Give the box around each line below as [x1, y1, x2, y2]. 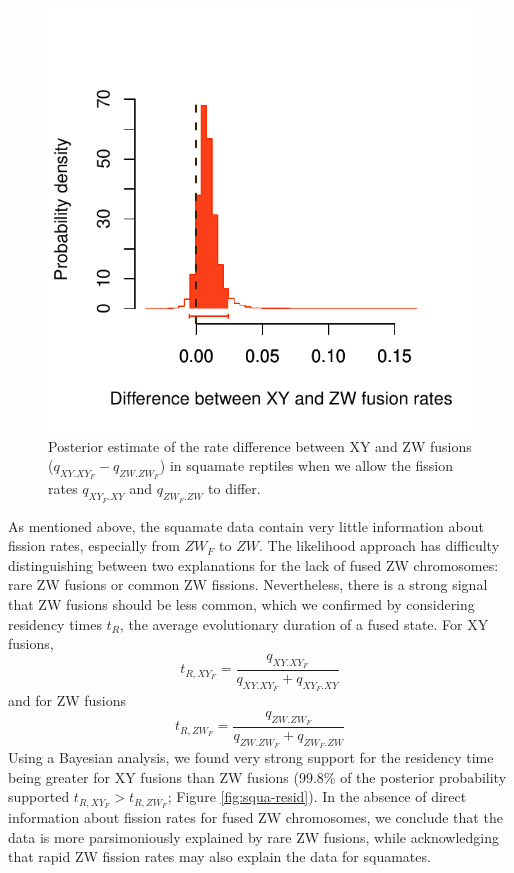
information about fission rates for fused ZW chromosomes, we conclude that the [8, 807, 503, 828]
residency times [8, 613, 102, 634]
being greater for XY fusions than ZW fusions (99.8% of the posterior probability [8, 766, 507, 787]
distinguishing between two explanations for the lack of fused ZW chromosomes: [8, 554, 499, 575]
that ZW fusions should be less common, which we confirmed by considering [8, 593, 475, 614]
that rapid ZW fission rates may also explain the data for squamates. [8, 846, 431, 867]
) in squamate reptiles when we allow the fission [159, 455, 453, 476]
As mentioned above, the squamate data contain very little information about [8, 515, 484, 536]
